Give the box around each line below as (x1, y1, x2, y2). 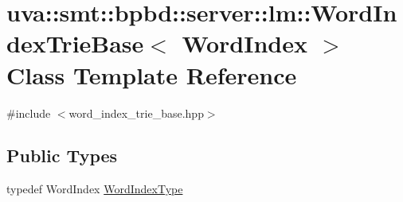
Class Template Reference (6, 58, 297, 91)
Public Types (6, 143, 118, 168)
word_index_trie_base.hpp (68, 104, 204, 121)
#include (6, 104, 51, 121)
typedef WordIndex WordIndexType (6, 181, 183, 197)
